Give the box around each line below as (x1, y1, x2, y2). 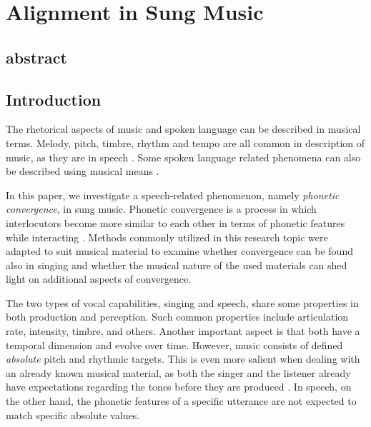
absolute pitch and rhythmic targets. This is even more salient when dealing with (6, 351, 360, 366)
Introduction (6, 88, 102, 110)
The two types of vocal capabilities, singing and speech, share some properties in (6, 295, 359, 310)
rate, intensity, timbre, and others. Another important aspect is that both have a (6, 323, 360, 338)
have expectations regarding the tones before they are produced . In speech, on (6, 379, 352, 394)
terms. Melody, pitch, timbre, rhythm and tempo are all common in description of (6, 135, 365, 150)
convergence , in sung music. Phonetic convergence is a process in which (6, 201, 317, 216)
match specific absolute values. (6, 407, 140, 422)
